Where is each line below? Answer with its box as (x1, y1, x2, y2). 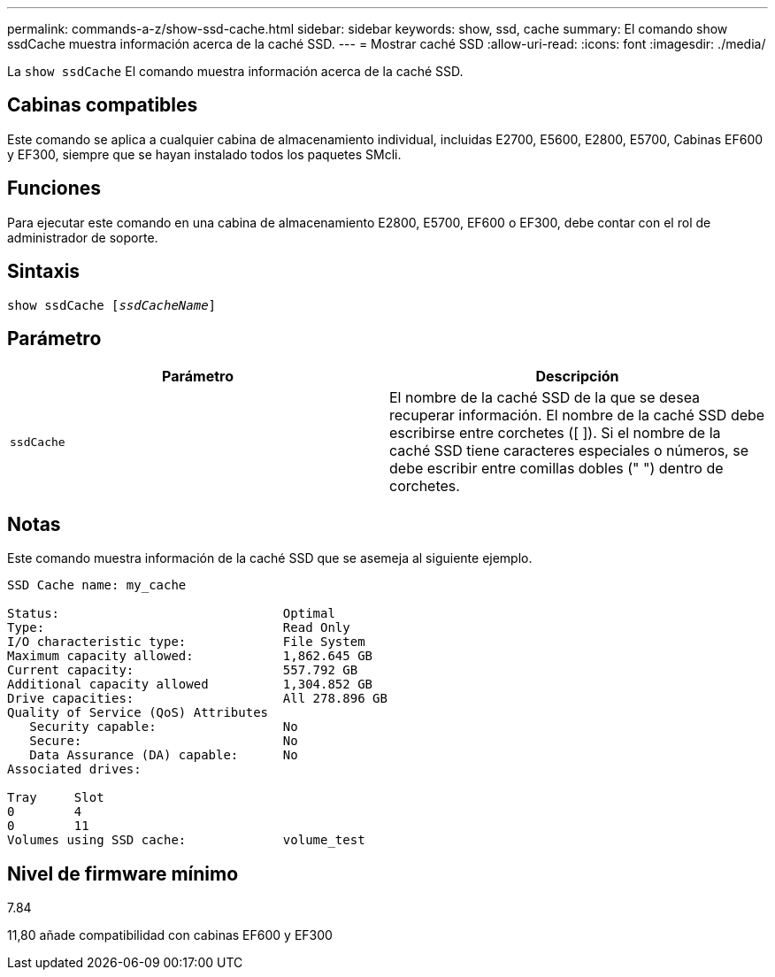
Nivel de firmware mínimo (7, 862, 239, 885)
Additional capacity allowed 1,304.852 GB (7, 677, 373, 692)
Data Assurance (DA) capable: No (29, 748, 298, 763)
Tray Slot (7, 790, 104, 805)
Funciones (7, 177, 102, 200)
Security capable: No (29, 719, 298, 735)
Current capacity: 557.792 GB (7, 663, 358, 678)
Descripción (535, 367, 619, 386)
